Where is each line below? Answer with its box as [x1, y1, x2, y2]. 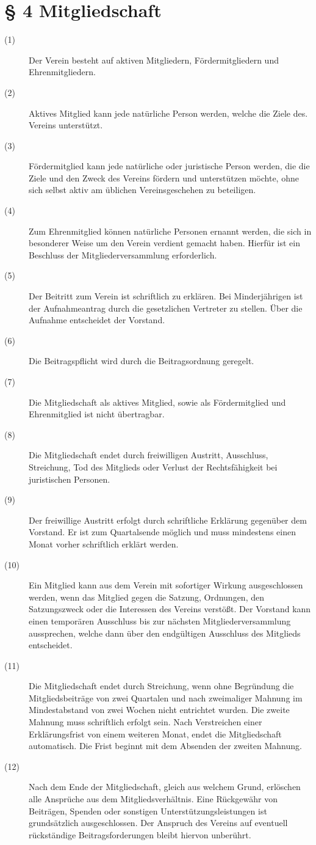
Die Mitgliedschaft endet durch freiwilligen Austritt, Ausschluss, [29, 448, 268, 461]
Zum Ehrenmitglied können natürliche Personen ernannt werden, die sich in [29, 224, 312, 237]
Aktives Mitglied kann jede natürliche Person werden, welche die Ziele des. [29, 106, 308, 119]
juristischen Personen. [29, 472, 110, 485]
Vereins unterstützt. [29, 119, 103, 131]
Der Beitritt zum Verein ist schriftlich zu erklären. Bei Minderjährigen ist [29, 290, 303, 302]
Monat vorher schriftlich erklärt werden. [29, 537, 179, 550]
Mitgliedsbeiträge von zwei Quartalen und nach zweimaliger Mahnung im [29, 691, 303, 704]
